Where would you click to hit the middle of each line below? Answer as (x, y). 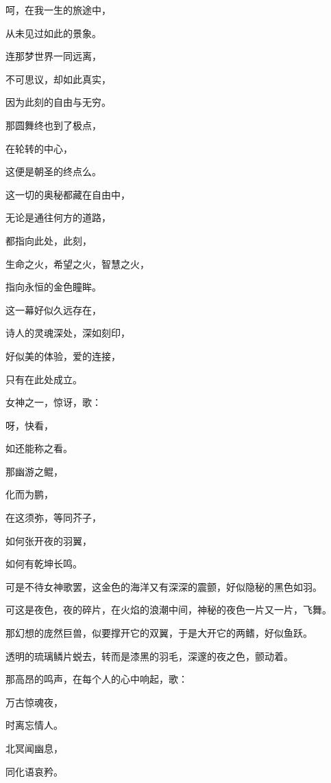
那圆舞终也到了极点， (53, 125)
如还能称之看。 (39, 448)
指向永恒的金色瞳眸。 (53, 287)
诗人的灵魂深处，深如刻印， (68, 333)
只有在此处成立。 (44, 379)
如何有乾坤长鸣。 (44, 564)
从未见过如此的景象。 (53, 33)
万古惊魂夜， (34, 702)
